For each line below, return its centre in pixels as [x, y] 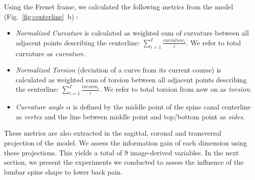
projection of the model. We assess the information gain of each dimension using [126, 142]
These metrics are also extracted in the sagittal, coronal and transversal [113, 133]
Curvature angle [40, 107]
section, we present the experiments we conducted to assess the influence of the [124, 162]
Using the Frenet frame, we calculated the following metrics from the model [119, 6]
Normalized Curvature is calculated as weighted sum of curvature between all [132, 33]
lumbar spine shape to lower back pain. [63, 171]
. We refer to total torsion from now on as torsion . [176, 89]
